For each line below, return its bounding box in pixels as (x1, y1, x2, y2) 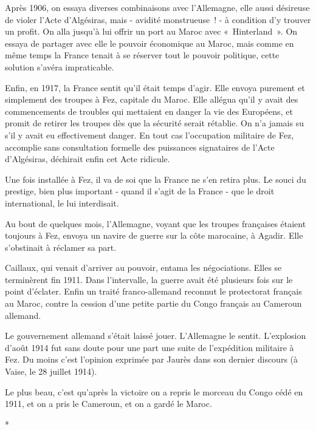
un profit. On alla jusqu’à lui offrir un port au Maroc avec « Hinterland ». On (5, 25, 298, 38)
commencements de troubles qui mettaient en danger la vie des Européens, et (5, 104, 293, 117)
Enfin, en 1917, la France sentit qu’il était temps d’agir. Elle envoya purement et (5, 81, 305, 94)
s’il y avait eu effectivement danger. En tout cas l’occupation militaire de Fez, (5, 128, 294, 141)
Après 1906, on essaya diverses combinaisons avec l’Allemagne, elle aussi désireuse (5, 1, 310, 13)
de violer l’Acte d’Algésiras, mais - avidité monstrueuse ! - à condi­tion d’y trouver (5, 13, 311, 26)
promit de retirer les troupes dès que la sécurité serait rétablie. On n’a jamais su (5, 117, 304, 129)
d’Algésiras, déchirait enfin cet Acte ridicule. (5, 152, 170, 165)
